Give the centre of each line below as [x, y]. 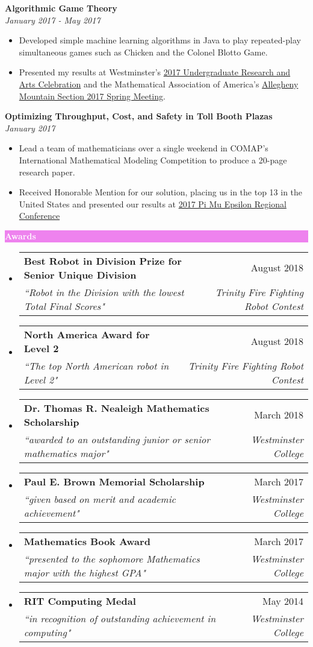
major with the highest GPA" [85, 572]
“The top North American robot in [96, 365]
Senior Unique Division [80, 274]
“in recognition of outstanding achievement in [120, 618]
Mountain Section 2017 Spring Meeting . [92, 96]
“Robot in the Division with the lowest [104, 292]
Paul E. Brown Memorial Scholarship [114, 481]
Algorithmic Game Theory [61, 8]
